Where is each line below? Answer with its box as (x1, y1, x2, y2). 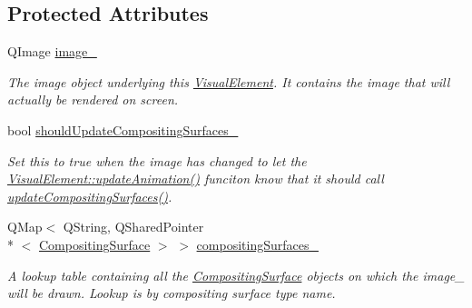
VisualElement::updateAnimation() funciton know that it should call (7, 169, 384, 188)
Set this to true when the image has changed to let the (7, 151, 307, 170)
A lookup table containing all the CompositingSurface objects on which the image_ (7, 265, 465, 284)
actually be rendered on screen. (7, 90, 179, 109)
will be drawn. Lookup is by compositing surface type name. (7, 283, 336, 303)
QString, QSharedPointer (63, 217, 204, 236)
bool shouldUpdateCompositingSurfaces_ (7, 120, 239, 139)
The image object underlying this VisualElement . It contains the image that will (7, 72, 450, 91)
